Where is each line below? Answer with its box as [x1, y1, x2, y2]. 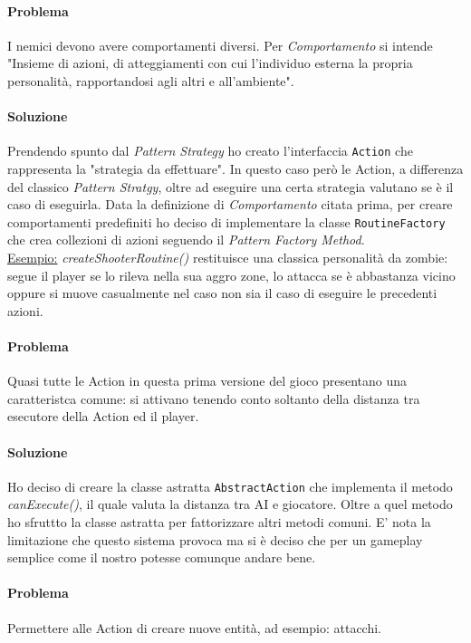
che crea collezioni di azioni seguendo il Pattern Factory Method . [7, 230, 365, 249]
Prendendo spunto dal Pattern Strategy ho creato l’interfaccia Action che [7, 141, 413, 160]
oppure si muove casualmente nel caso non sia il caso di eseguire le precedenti [7, 283, 437, 302]
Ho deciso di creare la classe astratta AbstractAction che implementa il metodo [7, 476, 453, 495]
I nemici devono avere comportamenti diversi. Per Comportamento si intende [7, 35, 433, 54]
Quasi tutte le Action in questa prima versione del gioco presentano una [7, 371, 408, 390]
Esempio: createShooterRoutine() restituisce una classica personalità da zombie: [7, 248, 448, 267]
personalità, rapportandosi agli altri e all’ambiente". [7, 71, 294, 90]
